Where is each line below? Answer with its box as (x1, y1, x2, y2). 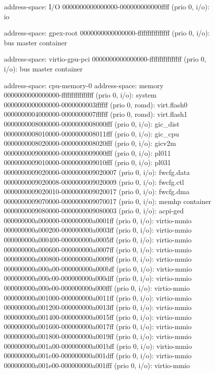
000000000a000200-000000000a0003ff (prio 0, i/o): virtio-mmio (4, 225, 192, 235)
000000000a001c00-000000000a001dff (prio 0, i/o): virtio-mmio (4, 350, 192, 361)
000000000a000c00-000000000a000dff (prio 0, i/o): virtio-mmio (4, 273, 192, 283)
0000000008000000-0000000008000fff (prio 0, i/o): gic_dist (4, 118, 180, 129)
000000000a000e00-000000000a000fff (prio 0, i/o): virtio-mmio (4, 283, 190, 293)
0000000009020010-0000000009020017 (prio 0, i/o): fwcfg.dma (4, 186, 189, 197)
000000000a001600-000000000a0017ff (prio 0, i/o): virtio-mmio (4, 321, 192, 332)
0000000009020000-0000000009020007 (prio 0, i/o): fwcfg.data (4, 167, 190, 177)
